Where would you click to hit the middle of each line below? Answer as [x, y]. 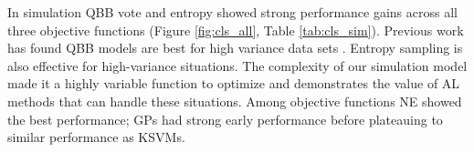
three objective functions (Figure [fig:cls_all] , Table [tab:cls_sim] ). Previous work [236, 30]
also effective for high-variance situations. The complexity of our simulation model [237, 65]
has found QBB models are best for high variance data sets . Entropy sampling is [235, 48]
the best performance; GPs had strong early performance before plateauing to [225, 119]
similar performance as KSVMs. [96, 137]
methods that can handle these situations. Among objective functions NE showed [235, 101]
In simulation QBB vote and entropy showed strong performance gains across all [232, 12]
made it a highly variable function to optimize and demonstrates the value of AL [234, 83]
